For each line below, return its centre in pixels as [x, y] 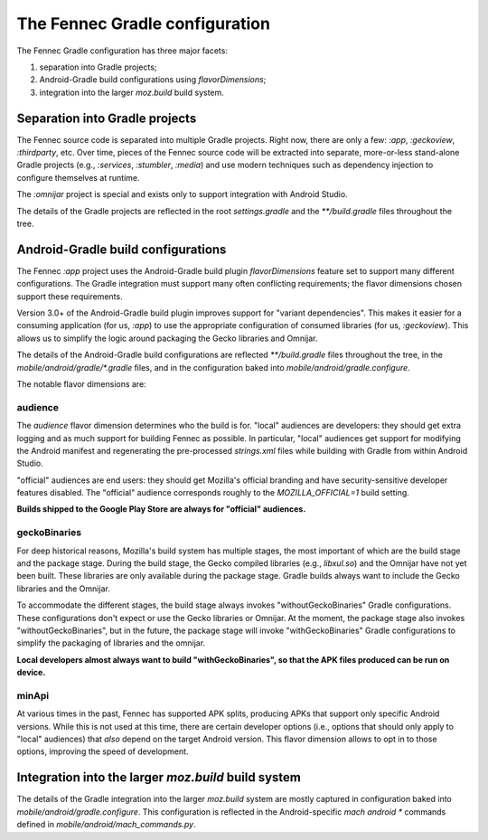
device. [31, 673]
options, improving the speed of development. [103, 751]
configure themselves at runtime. [78, 177]
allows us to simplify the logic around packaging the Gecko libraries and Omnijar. [167, 338]
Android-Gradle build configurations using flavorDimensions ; [153, 80]
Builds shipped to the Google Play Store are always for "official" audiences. [161, 509]
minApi [33, 695]
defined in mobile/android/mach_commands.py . [106, 825]
